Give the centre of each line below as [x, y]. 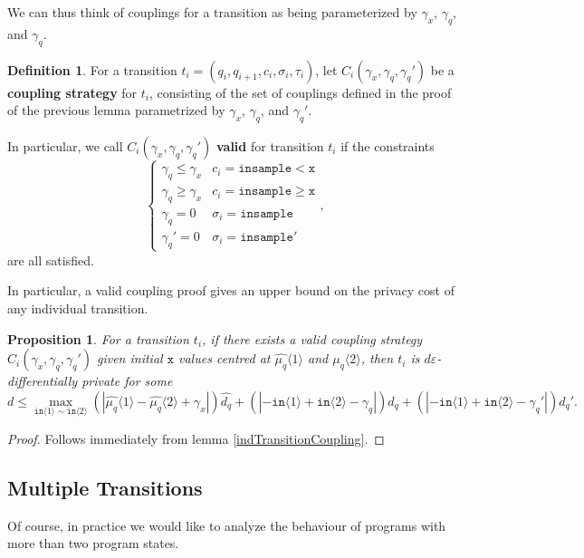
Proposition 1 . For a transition [98, 338]
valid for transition [270, 145]
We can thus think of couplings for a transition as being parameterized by [212, 12]
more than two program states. [93, 543]
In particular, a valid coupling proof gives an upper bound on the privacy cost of [231, 290]
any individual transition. [78, 308]
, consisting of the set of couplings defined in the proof [301, 92]
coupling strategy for [72, 92]
